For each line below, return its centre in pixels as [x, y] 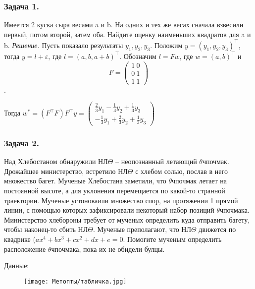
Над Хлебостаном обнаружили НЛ [56, 161]
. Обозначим [138, 56]
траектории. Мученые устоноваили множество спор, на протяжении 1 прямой [121, 200]
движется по [217, 229]
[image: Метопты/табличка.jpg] [75, 281]
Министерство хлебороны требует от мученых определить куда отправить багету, [127, 219]
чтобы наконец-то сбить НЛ [46, 229]
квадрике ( [20, 239]
